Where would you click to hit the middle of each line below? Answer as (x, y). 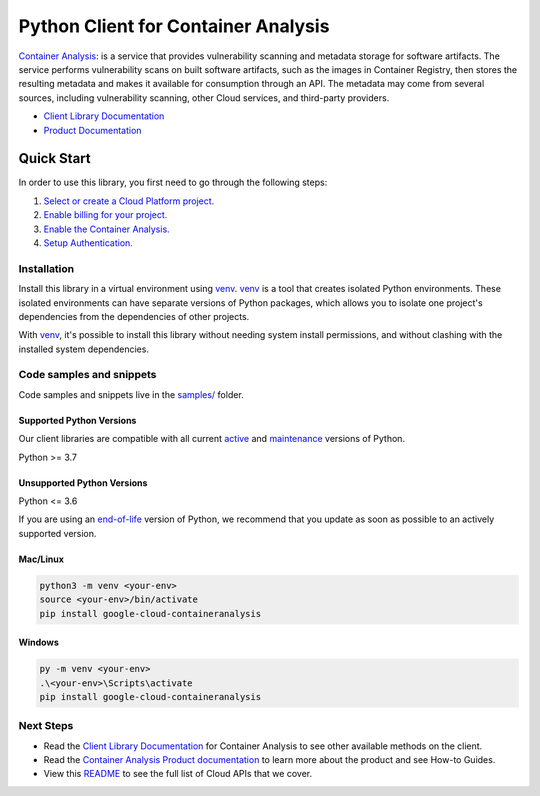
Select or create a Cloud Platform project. (129, 201)
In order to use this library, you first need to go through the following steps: (173, 182)
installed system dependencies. (84, 349)
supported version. (57, 533)
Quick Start (54, 158)
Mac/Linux (41, 559)
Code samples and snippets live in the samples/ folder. (131, 394)
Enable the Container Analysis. (106, 229)
